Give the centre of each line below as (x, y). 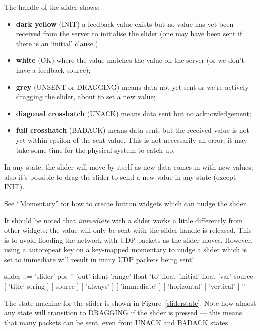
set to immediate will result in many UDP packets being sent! (99, 259)
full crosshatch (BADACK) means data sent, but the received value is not (133, 130)
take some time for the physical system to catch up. (95, 150)
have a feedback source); (53, 69)
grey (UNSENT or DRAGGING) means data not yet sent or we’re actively (132, 87)
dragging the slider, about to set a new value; (86, 97)
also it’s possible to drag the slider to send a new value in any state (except (120, 176)
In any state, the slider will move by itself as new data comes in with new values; (129, 167)
